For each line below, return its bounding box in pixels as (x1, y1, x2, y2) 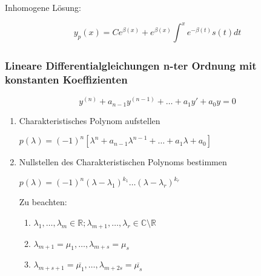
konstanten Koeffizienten (5, 71, 128, 87)
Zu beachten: (19, 195, 67, 208)
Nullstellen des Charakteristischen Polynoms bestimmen (19, 156, 227, 168)
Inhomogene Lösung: (5, 1, 81, 13)
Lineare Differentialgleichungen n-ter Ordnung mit (5, 57, 257, 73)
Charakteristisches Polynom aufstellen (19, 114, 160, 126)
